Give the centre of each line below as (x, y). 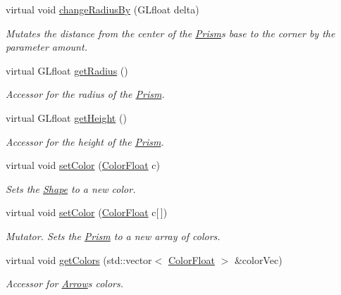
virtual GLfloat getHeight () (66, 117)
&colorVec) (258, 259)
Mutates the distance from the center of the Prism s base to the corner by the (170, 33)
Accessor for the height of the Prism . (85, 141)
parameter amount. (46, 47)
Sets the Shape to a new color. (71, 188)
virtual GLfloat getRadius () (67, 70)
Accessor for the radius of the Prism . (85, 94)
